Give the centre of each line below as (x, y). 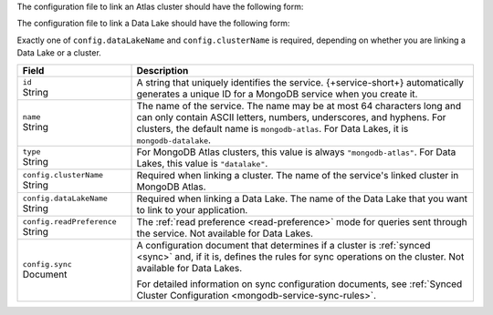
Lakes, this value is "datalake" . (202, 163)
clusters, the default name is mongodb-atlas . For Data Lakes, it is (273, 128)
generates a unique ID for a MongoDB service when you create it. (277, 94)
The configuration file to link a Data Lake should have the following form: (153, 24)
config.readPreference (70, 222)
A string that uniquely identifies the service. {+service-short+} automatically (300, 82)
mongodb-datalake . (174, 139)
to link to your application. (192, 209)
